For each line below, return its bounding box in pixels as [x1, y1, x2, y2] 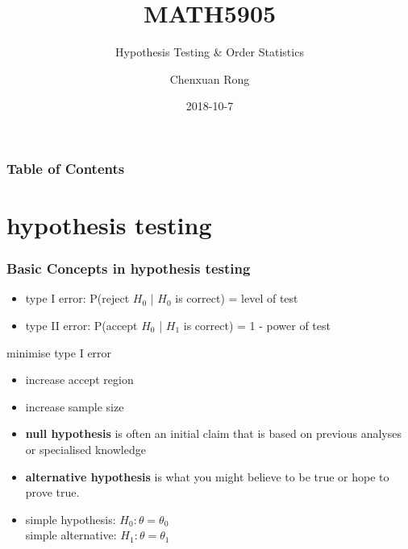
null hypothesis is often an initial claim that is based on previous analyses [25, 425, 402, 442]
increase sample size [25, 398, 124, 415]
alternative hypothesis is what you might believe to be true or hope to [25, 468, 389, 485]
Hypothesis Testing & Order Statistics [115, 43, 304, 60]
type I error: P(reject [25, 290, 130, 307]
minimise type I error [6, 344, 112, 361]
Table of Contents [6, 158, 125, 178]
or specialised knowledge [25, 440, 146, 457]
